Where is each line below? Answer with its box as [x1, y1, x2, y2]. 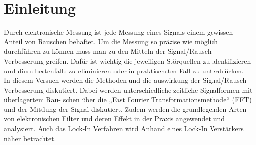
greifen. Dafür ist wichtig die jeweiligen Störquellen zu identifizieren [46, 55, 251, 66]
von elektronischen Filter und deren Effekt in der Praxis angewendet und [4, 113, 225, 124]
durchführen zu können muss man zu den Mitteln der [4, 46, 166, 56]
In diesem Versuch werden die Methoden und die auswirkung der [4, 75, 201, 85]
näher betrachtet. [4, 133, 56, 143]
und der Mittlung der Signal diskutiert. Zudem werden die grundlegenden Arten [4, 104, 247, 114]
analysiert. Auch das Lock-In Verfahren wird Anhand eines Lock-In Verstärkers [4, 123, 244, 134]
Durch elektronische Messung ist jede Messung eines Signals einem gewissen [4, 27, 233, 37]
